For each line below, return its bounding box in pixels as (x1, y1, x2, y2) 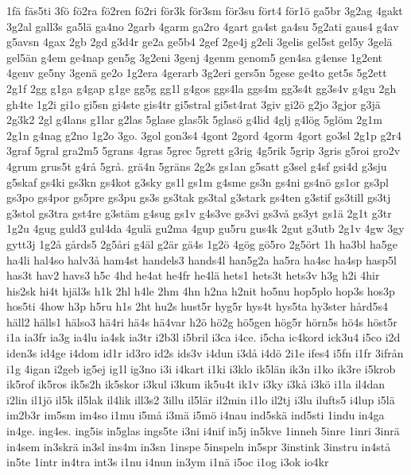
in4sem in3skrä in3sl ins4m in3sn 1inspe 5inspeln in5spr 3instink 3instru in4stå (6, 438, 391, 454)
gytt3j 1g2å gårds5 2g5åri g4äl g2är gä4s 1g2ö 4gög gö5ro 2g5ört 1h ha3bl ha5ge (6, 235, 397, 252)
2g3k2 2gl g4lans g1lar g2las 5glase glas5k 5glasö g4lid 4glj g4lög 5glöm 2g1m (6, 111, 382, 128)
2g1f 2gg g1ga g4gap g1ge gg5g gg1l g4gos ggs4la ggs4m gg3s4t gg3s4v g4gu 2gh (6, 79, 397, 96)
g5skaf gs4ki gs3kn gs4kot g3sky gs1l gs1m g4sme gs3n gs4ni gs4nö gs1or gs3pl (6, 173, 389, 190)
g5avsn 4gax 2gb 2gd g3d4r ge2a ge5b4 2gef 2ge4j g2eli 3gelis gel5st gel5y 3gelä (6, 33, 393, 50)
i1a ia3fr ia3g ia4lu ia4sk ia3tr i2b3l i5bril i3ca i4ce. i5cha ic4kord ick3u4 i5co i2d (6, 329, 401, 346)
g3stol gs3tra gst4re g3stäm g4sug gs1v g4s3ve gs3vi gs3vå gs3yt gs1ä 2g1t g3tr (6, 204, 392, 221)
